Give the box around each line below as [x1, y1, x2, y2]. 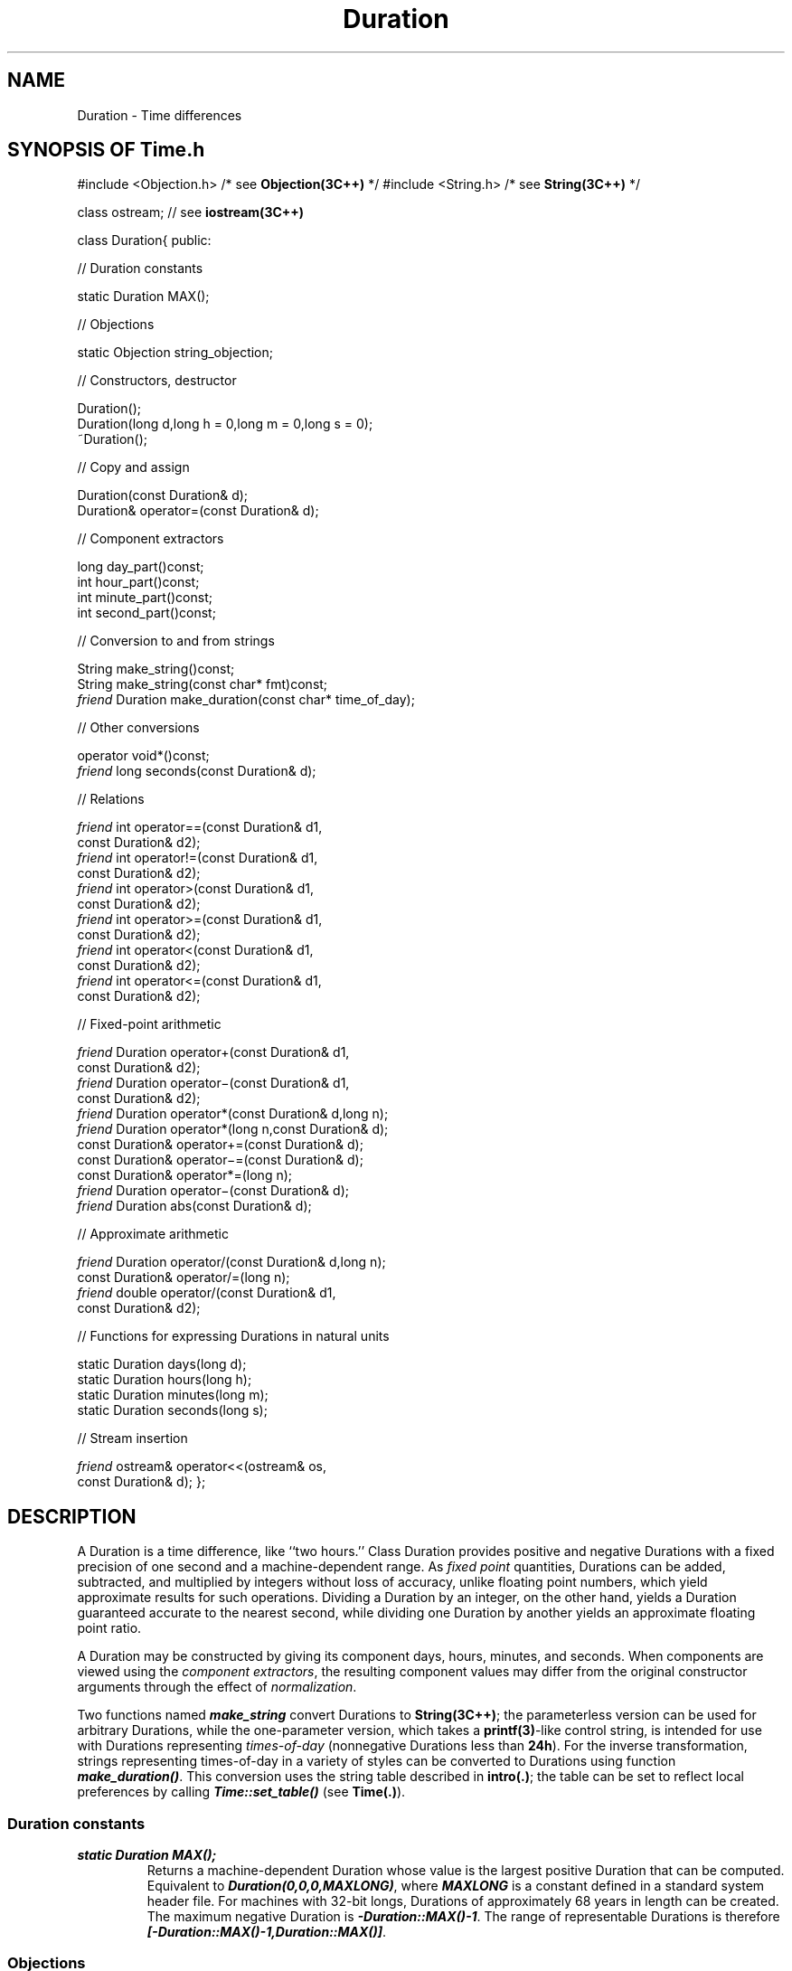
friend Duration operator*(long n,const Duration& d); [77, 1121, 389, 1137]
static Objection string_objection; [77, 344, 273, 361]
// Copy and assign [77, 459, 190, 476]
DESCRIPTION [7, 1504, 137, 1528]
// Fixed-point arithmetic [77, 1016, 222, 1033]
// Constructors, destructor [77, 373, 237, 389]
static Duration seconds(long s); [77, 1402, 268, 1419]
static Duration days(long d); [77, 1356, 247, 1372]
